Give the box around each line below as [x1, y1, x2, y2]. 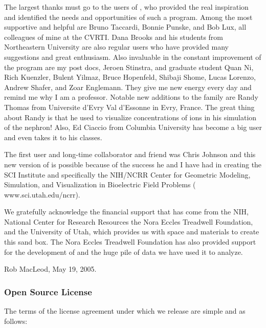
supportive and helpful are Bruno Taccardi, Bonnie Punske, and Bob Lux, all [4, 21, 247, 32]
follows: [4, 315, 28, 326]
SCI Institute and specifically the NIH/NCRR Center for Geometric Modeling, [4, 169, 251, 180]
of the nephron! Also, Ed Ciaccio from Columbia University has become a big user [4, 122, 262, 133]
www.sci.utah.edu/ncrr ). [4, 189, 80, 200]
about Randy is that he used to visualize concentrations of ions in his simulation [4, 112, 257, 122]
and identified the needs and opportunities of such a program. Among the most [4, 11, 253, 22]
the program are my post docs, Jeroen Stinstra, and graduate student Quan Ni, [4, 61, 254, 72]
